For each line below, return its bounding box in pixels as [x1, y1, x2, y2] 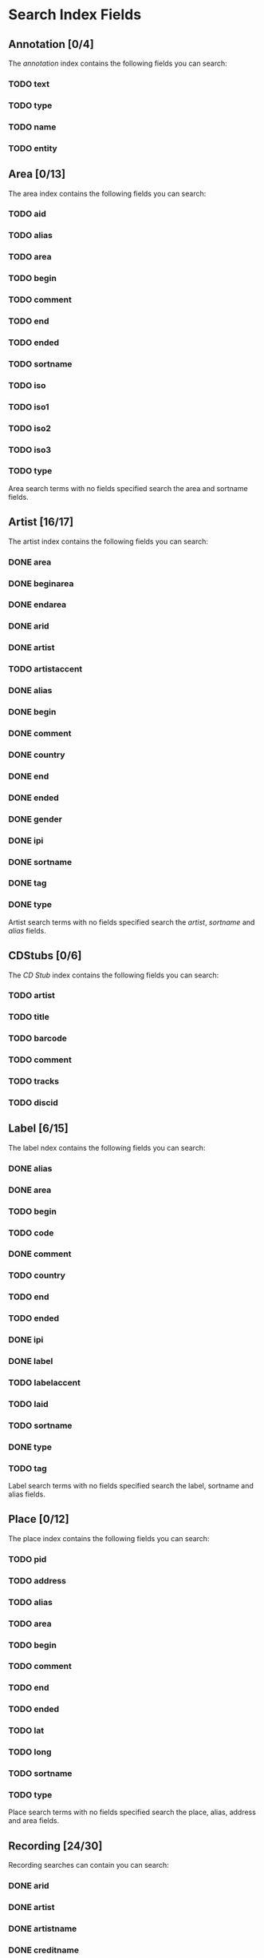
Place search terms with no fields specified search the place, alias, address [8, 1807, 257, 1817]
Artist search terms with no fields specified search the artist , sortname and [8, 917, 255, 927]
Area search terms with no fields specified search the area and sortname [8, 483, 249, 493]
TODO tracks [8, 1076, 60, 1087]
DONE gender [8, 813, 62, 824]
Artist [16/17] [8, 515, 74, 529]
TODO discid [8, 1097, 58, 1108]
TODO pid [8, 1553, 47, 1564]
